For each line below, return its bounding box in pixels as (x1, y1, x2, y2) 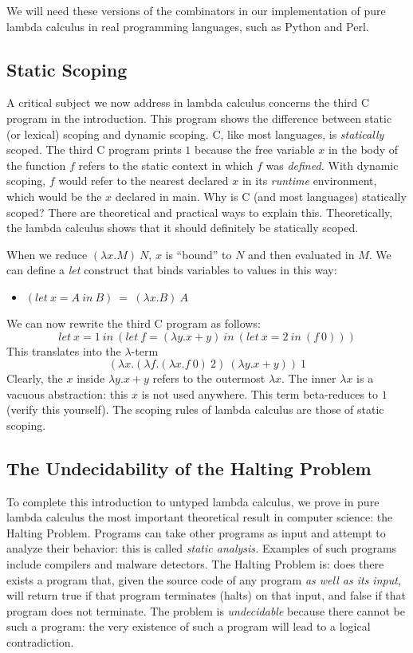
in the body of (328, 141, 399, 158)
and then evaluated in (248, 246, 355, 262)
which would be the (6, 187, 102, 204)
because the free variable (194, 141, 315, 158)
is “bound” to (165, 246, 232, 262)
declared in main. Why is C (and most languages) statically (115, 187, 407, 204)
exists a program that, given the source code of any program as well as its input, (6, 571, 402, 588)
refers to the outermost (152, 370, 265, 387)
